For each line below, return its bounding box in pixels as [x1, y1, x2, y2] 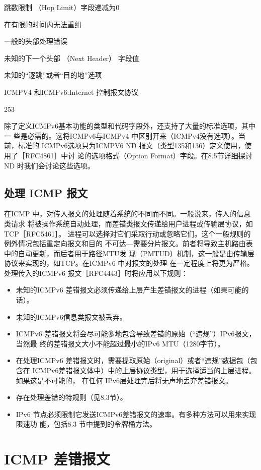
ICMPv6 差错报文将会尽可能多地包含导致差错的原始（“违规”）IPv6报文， [16, 328, 256, 339]
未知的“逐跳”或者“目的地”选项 [4, 70, 102, 80]
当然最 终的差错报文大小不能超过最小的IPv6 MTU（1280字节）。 [16, 338, 225, 348]
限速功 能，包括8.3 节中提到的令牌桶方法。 [16, 419, 157, 429]
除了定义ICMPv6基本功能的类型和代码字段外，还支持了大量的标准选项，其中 [4, 121, 255, 131]
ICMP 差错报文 [4, 448, 110, 469]
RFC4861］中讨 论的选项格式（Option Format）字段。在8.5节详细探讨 [25, 150, 252, 160]
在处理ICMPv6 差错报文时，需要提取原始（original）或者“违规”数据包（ [16, 355, 250, 366]
